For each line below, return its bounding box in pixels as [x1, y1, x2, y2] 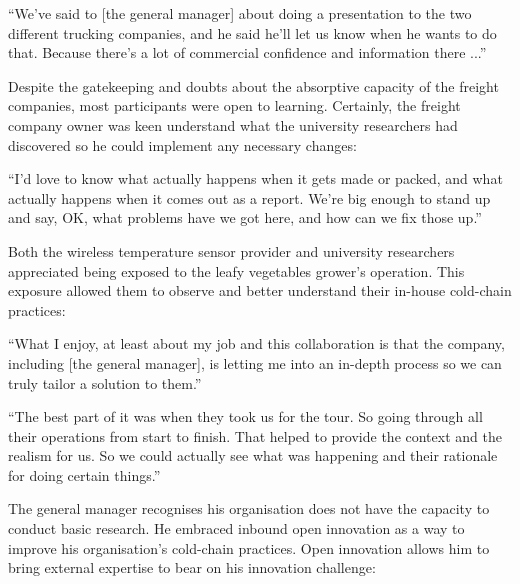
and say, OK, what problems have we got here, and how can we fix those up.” [8, 207, 482, 228]
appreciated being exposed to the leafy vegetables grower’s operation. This [8, 260, 465, 281]
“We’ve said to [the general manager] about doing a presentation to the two [8, 3, 472, 23]
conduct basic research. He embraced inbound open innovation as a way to [8, 518, 465, 539]
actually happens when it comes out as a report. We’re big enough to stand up [8, 187, 491, 208]
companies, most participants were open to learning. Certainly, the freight [8, 95, 461, 116]
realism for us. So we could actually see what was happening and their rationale [8, 445, 498, 466]
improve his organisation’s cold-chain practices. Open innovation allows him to [8, 537, 490, 558]
